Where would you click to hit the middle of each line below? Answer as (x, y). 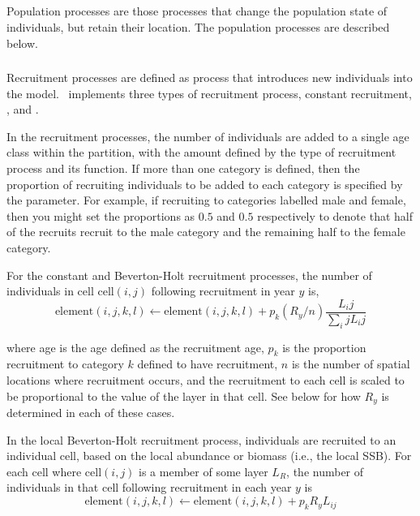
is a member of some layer (204, 471)
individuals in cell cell (60, 291)
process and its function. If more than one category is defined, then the (183, 168)
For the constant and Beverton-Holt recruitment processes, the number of (189, 275)
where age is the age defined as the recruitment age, (135, 347)
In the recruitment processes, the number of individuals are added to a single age (208, 136)
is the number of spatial (351, 364)
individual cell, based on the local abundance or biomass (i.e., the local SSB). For (209, 456)
